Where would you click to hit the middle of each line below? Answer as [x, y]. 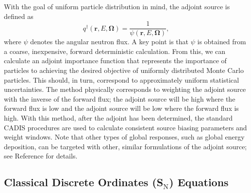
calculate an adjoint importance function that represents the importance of [115, 61]
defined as [19, 16]
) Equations [199, 182]
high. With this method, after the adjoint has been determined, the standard [118, 118]
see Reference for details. [41, 156]
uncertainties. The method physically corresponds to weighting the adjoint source [125, 89]
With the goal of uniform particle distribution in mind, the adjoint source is [117, 6]
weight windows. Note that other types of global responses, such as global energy [124, 137]
